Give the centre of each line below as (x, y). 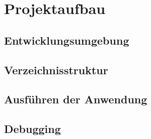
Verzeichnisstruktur (56, 69)
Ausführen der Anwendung (76, 99)
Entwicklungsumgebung (67, 40)
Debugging (32, 129)
